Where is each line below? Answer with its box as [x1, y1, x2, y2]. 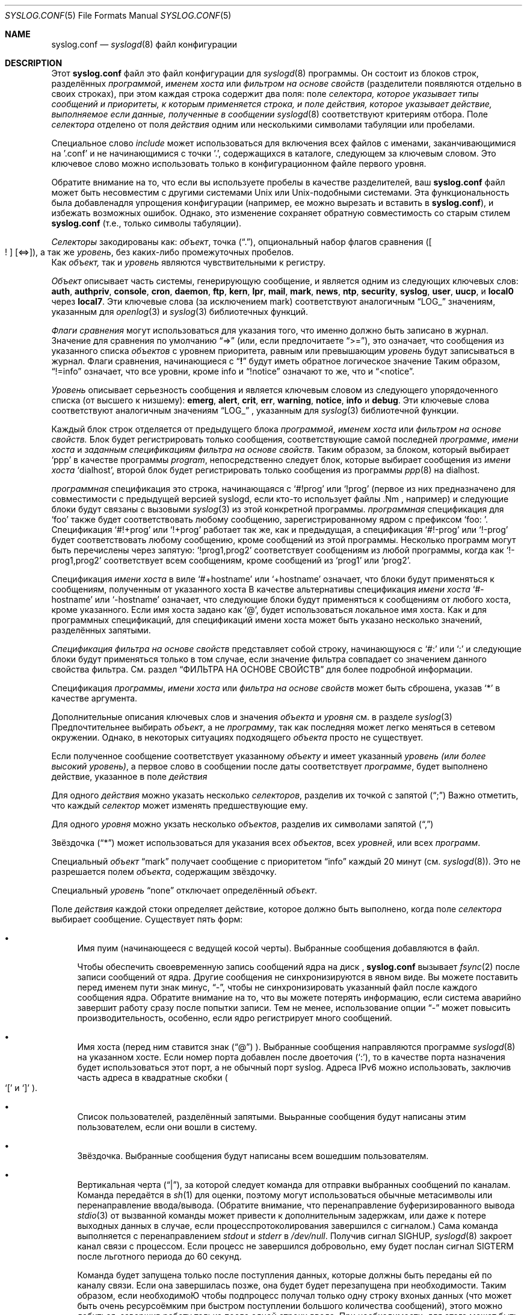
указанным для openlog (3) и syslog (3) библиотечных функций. [51, 306, 309, 317]
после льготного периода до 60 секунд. [77, 1251, 242, 1261]
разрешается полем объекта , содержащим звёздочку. [51, 866, 277, 877]
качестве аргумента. [51, 693, 138, 703]
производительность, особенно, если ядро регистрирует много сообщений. [77, 1013, 392, 1023]
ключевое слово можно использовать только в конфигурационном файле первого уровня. [51, 158, 427, 169]
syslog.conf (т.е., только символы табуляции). [51, 218, 242, 228]
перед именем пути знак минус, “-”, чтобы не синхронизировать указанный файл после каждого [77, 982, 478, 992]
